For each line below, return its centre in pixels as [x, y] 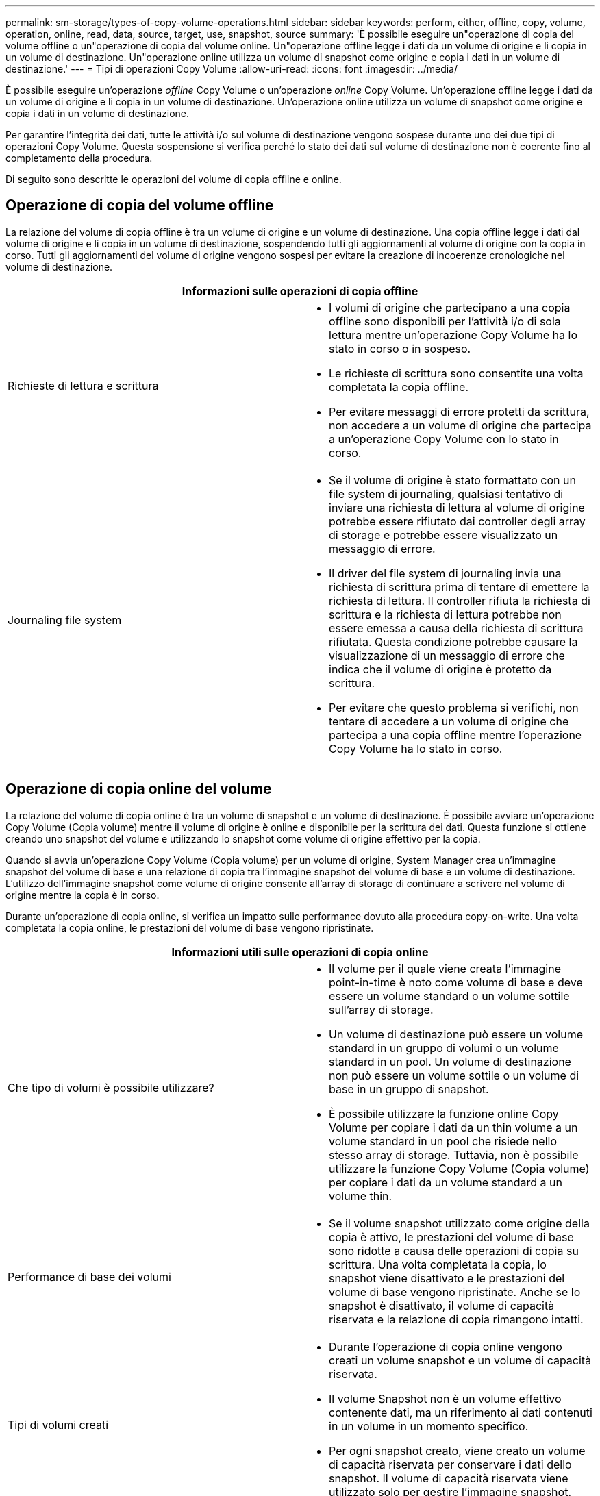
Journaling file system [65, 620]
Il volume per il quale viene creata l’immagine [445, 968]
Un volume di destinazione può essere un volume [456, 1034]
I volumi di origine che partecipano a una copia [450, 307]
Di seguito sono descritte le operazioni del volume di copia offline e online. [174, 179]
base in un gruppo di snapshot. [409, 1089]
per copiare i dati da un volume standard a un [446, 1182]
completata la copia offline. [399, 387]
